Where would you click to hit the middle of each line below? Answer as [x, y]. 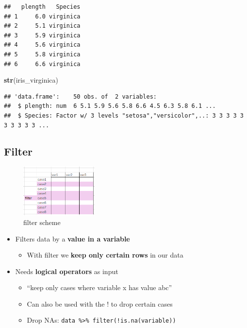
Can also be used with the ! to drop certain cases [100, 303]
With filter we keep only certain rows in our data [105, 255]
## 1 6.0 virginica [42, 16]
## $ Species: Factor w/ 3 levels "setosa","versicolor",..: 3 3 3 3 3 [124, 115]
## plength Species [42, 7]
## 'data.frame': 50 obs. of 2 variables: [80, 96]
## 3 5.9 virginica [42, 35]
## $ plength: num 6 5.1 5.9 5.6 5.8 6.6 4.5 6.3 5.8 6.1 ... [110, 106]
